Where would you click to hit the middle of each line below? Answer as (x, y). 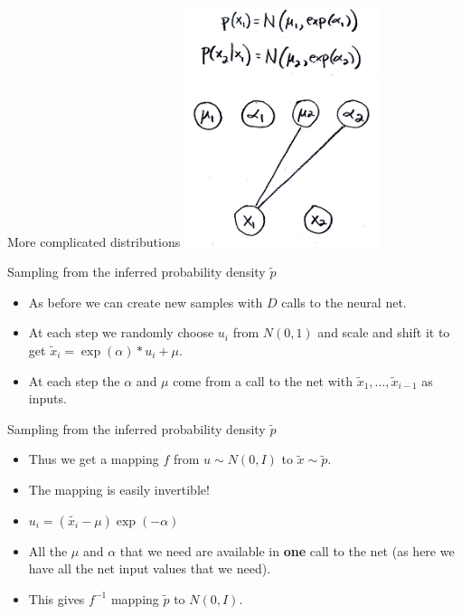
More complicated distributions (94, 241)
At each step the (74, 380)
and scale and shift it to (384, 332)
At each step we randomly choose (121, 332)
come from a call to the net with (263, 380)
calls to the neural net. (344, 302)
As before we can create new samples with (146, 302)
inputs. (47, 398)
